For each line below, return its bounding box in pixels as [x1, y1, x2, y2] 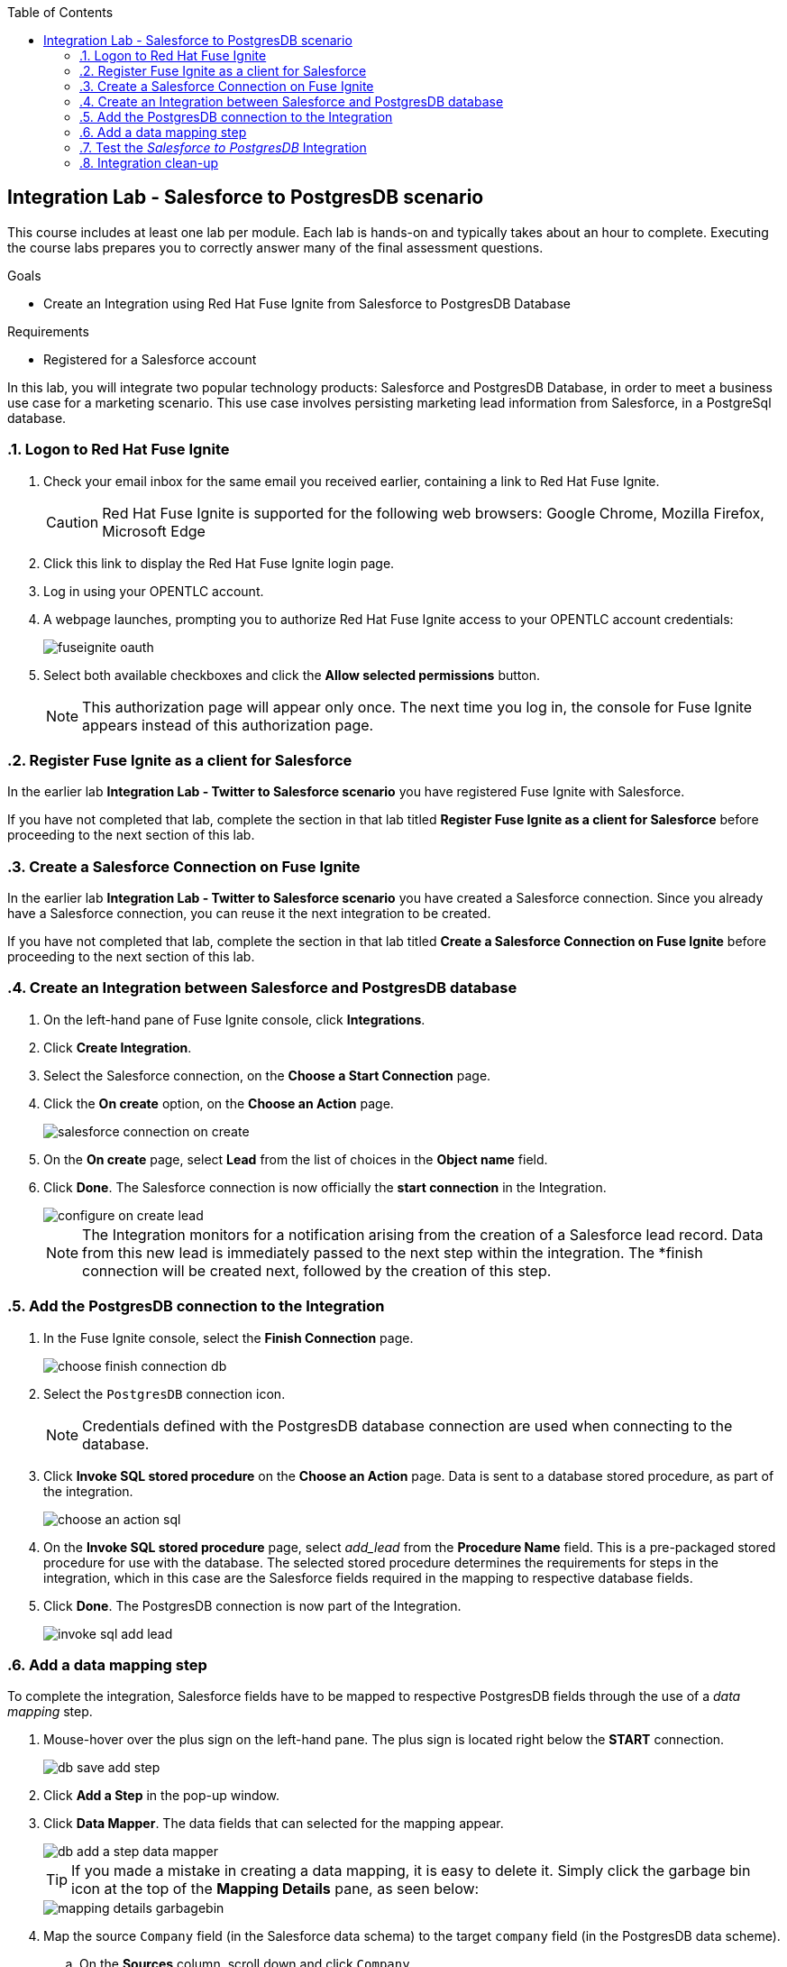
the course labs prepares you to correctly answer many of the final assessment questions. [7, 239, 544, 255]
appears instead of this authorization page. [82, 715, 374, 734]
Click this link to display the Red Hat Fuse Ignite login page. [43, 555, 395, 571]
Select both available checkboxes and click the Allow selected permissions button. [43, 666, 540, 683]
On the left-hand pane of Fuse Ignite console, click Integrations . [43, 1011, 426, 1027]
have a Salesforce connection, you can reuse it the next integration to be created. [7, 905, 491, 922]
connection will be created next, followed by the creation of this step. [82, 1261, 552, 1280]
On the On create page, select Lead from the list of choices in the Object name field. [43, 1151, 548, 1167]
